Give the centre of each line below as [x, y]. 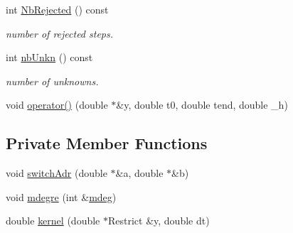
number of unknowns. [52, 81]
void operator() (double [57, 105]
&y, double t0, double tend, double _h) [202, 105]
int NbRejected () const [57, 9]
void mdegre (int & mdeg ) [61, 196]
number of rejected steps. [60, 33]
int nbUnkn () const [49, 57]
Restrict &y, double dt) [159, 221]
